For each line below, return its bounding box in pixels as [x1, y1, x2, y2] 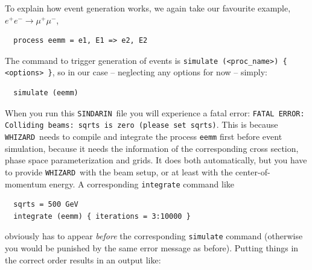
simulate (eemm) [13, 89, 78, 98]
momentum [5, 177, 46, 190]
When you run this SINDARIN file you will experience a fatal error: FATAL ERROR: [5, 106, 305, 119]
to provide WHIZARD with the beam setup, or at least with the [5, 165, 233, 178]
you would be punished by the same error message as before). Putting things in [5, 242, 299, 254]
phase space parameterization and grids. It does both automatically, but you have [5, 154, 307, 166]
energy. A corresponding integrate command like [49, 177, 235, 190]
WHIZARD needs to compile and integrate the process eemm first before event [5, 130, 282, 142]
